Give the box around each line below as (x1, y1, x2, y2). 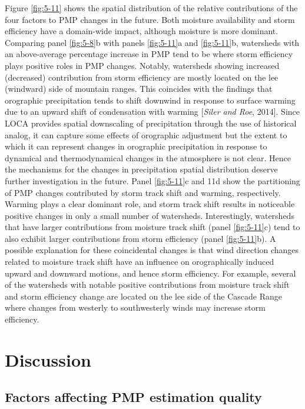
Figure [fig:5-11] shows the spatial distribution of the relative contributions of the (5, 2, 298, 14)
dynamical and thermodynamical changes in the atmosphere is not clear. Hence (5, 151, 291, 164)
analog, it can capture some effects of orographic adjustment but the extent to (5, 128, 287, 141)
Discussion (5, 347, 91, 371)
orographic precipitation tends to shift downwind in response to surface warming (5, 94, 296, 106)
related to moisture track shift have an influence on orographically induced (5, 255, 274, 268)
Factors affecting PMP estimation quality (5, 388, 262, 406)
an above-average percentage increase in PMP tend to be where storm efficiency (5, 48, 293, 60)
